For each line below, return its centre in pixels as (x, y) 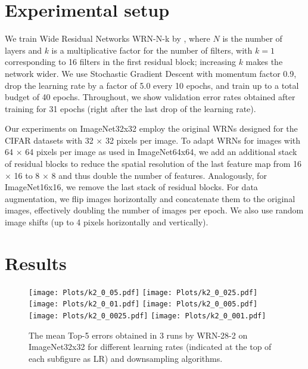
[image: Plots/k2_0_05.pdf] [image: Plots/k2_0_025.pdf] (143, 292)
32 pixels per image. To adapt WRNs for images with (203, 140)
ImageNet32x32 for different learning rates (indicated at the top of (150, 347)
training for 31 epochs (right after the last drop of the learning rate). (130, 108)
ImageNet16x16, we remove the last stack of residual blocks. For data (131, 187)
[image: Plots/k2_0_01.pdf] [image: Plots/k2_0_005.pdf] (143, 304)
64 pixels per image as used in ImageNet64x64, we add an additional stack (161, 152)
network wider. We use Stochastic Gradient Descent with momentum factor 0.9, (151, 73)
